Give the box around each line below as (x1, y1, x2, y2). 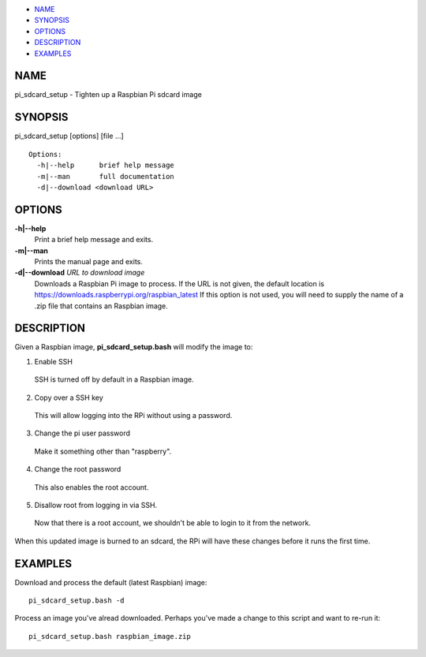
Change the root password (34, 465, 121, 474)
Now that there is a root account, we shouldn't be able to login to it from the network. (34, 518, 312, 528)
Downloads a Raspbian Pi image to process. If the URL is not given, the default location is (34, 278, 325, 288)
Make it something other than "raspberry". (34, 446, 172, 456)
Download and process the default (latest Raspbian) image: (14, 577, 207, 587)
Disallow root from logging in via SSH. (34, 501, 158, 510)
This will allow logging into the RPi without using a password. (34, 411, 233, 420)
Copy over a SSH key (34, 393, 104, 402)
